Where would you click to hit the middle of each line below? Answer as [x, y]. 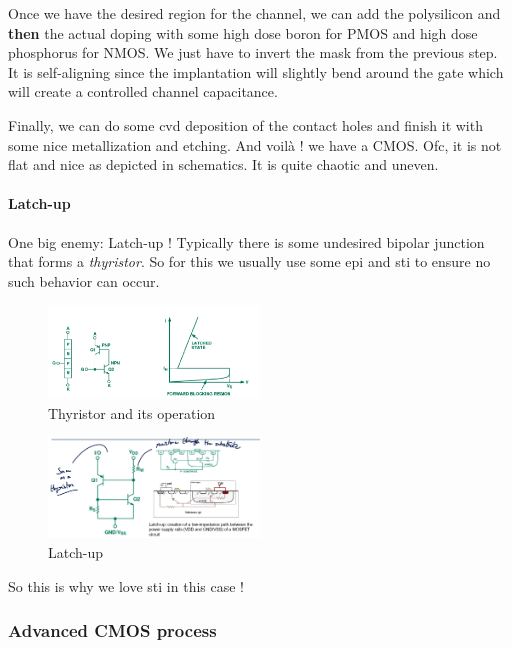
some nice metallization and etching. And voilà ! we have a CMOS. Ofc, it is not [255, 144]
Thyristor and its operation [132, 412]
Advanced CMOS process [112, 630]
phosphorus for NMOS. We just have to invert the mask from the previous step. [253, 52]
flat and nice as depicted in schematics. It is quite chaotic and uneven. [223, 164]
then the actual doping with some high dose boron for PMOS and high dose [243, 32]
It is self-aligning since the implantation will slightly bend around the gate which [256, 71]
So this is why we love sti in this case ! [126, 585]
